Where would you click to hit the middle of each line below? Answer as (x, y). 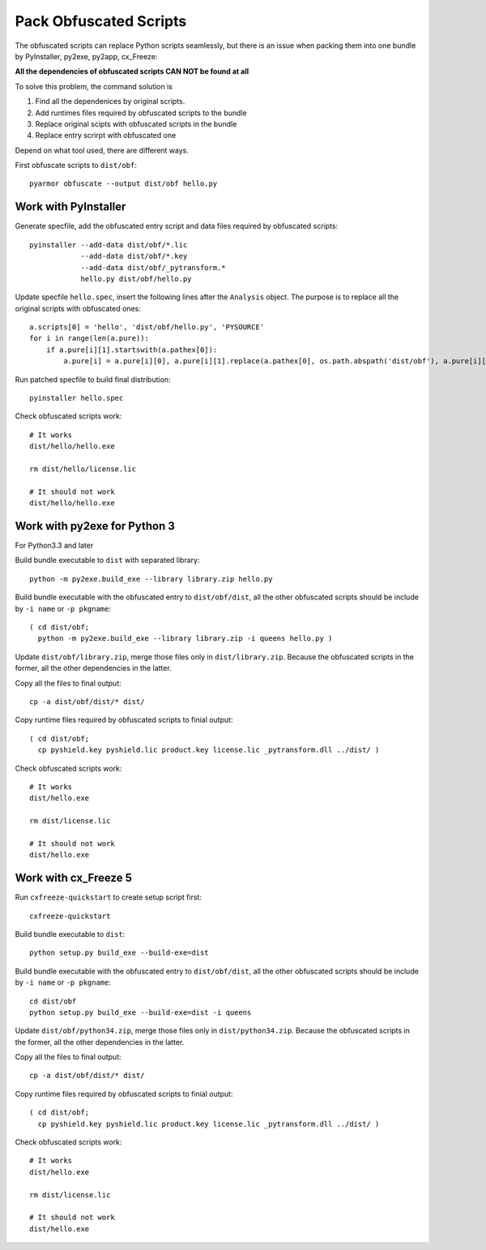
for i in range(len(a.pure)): (90, 338)
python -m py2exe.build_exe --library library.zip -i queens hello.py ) (185, 638)
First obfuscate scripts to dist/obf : (76, 165)
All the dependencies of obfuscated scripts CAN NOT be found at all (132, 71)
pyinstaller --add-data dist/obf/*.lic (109, 245)
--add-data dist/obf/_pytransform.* (153, 267)
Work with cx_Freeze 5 (74, 878)
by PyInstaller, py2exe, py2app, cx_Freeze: (86, 56)
